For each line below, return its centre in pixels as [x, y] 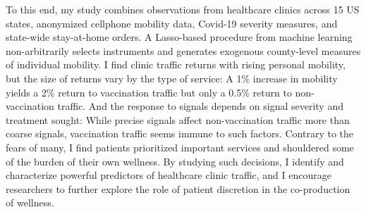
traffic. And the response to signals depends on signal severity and [200, 106]
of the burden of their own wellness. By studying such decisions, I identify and [175, 161]
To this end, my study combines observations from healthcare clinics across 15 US [183, 9]
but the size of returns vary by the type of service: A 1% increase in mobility [172, 78]
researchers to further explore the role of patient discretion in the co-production [178, 188]
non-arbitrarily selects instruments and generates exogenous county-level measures [183, 50]
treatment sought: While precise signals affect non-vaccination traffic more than [178, 119]
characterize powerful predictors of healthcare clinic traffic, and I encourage [169, 175]
